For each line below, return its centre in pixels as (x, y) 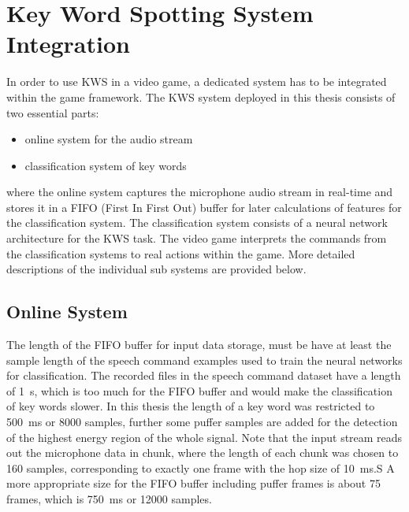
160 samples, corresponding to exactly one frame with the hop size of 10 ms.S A (201, 467)
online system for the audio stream (109, 139)
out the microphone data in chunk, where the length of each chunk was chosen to (203, 453)
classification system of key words (106, 165)
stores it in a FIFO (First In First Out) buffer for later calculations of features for (204, 207)
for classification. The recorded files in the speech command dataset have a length (204, 375)
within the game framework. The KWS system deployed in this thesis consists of (201, 96)
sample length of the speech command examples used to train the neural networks (204, 360)
